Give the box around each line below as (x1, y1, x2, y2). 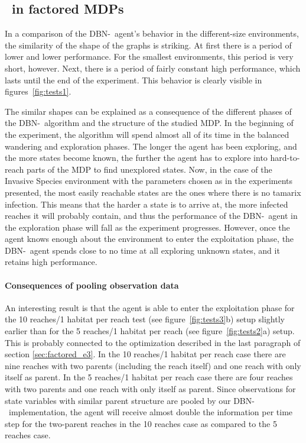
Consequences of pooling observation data (5, 279, 179, 291)
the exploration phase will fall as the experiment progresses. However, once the (5, 221, 290, 233)
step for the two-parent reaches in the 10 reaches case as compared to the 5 (5, 417, 277, 429)
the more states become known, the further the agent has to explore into (5, 151, 268, 164)
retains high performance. (5, 256, 97, 268)
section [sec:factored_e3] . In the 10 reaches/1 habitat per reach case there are (5, 348, 286, 360)
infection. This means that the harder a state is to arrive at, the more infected (5, 198, 288, 210)
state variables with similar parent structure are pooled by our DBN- (5, 394, 255, 406)
